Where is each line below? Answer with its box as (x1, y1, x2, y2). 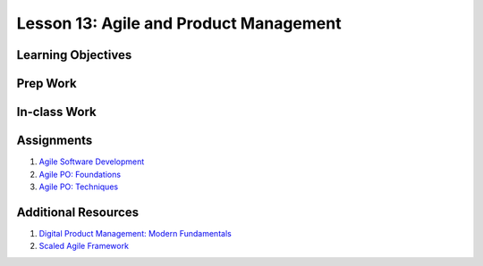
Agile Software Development (38, 156, 145, 167)
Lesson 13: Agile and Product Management (16, 13, 342, 33)
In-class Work (16, 104, 97, 120)
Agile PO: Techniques (38, 181, 119, 192)
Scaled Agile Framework (38, 241, 130, 252)
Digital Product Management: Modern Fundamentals (38, 228, 232, 238)
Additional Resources (16, 204, 139, 220)
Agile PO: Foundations (38, 169, 121, 179)
